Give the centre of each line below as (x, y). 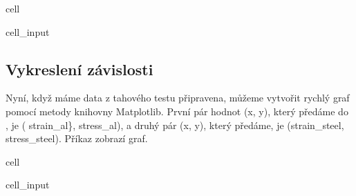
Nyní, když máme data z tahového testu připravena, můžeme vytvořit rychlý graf (178, 98)
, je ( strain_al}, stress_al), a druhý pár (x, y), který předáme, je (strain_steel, (175, 125)
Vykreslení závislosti (79, 69)
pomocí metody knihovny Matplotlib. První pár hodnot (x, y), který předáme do (177, 111)
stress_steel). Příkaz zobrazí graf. (77, 138)
